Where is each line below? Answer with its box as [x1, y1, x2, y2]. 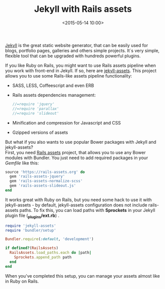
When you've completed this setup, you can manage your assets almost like [5, 273, 160, 279]
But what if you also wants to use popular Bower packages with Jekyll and [5, 139, 157, 145]
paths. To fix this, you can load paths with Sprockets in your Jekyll [19, 207, 156, 213]
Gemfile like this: [5, 160, 39, 166]
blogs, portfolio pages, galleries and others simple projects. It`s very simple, [5, 47, 160, 53]
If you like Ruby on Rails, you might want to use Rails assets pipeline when [5, 62, 156, 68]
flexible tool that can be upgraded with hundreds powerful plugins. [5, 53, 141, 59]
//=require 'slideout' [12, 111, 59, 116]
